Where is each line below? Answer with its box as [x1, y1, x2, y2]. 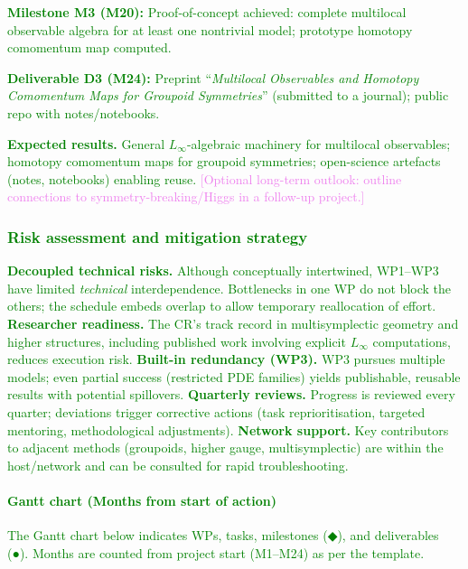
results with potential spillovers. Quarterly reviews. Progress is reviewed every [7, 385, 455, 404]
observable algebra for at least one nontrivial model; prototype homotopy [7, 20, 413, 39]
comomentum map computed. [7, 38, 172, 57]
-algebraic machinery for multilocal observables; [186, 134, 451, 153]
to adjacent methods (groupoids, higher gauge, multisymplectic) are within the [7, 438, 444, 457]
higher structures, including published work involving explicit [7, 331, 346, 350]
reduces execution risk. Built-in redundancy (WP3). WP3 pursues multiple [7, 350, 445, 368]
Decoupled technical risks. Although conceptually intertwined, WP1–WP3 [7, 261, 439, 280]
